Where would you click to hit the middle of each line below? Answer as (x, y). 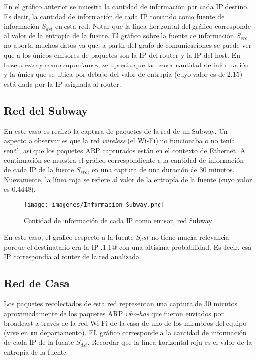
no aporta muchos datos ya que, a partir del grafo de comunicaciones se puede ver (128, 45)
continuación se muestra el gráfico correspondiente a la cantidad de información (124, 160)
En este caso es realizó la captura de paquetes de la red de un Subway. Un (116, 131)
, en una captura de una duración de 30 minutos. (161, 169)
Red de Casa (37, 283)
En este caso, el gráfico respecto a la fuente (69, 237)
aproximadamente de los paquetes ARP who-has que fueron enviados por (114, 313)
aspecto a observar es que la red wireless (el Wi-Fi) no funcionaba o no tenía (120, 141)
